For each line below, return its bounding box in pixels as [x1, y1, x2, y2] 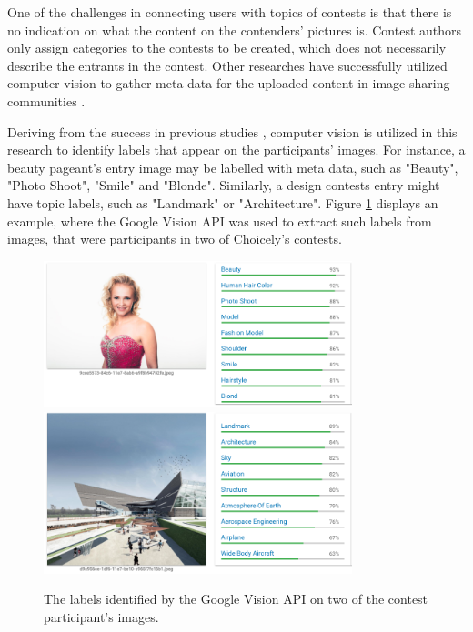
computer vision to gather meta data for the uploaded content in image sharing [7, 74, 450, 93]
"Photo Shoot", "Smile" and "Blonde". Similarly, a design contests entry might [7, 176, 440, 195]
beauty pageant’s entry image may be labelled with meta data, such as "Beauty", [7, 157, 458, 176]
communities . [7, 91, 86, 110]
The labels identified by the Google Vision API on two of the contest [44, 589, 428, 608]
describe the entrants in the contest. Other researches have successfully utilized [7, 55, 448, 75]
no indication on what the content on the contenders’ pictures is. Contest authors [7, 20, 462, 39]
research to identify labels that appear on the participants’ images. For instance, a [7, 140, 466, 159]
